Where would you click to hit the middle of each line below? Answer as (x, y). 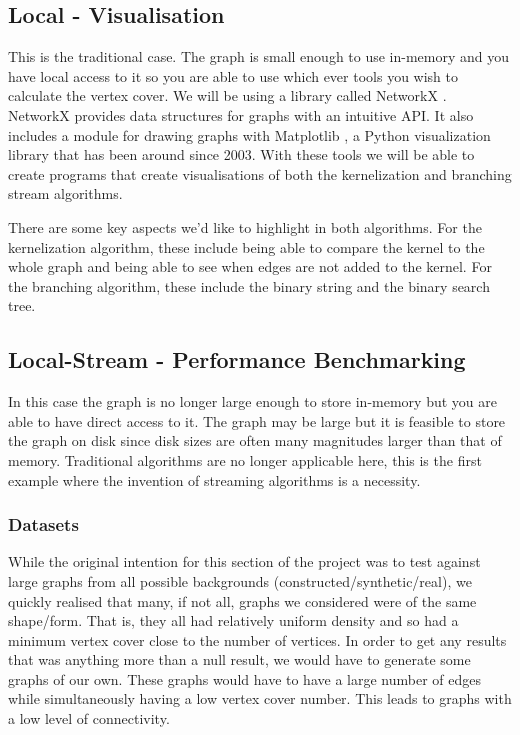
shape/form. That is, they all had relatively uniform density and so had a (233, 620)
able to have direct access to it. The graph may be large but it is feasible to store (257, 420)
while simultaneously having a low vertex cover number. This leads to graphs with (260, 698)
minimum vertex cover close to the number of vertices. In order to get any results (257, 639)
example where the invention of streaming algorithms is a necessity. (214, 479)
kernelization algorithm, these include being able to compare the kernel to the (246, 246)
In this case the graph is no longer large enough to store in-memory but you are (252, 401)
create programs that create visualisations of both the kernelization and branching (260, 173)
